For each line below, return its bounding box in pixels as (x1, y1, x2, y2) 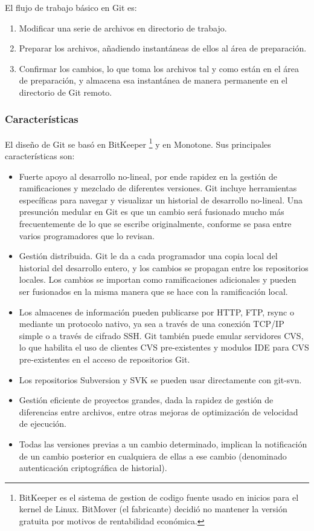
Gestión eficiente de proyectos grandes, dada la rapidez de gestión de (19, 394, 274, 406)
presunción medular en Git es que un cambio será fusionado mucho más (19, 205, 284, 218)
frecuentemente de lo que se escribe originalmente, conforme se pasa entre (19, 217, 292, 229)
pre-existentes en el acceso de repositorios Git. (19, 352, 190, 365)
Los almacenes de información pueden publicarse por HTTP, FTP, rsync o (19, 305, 294, 318)
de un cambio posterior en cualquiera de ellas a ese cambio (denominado (19, 449, 287, 462)
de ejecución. (19, 417, 66, 430)
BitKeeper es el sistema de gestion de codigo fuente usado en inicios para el (19, 490, 299, 503)
